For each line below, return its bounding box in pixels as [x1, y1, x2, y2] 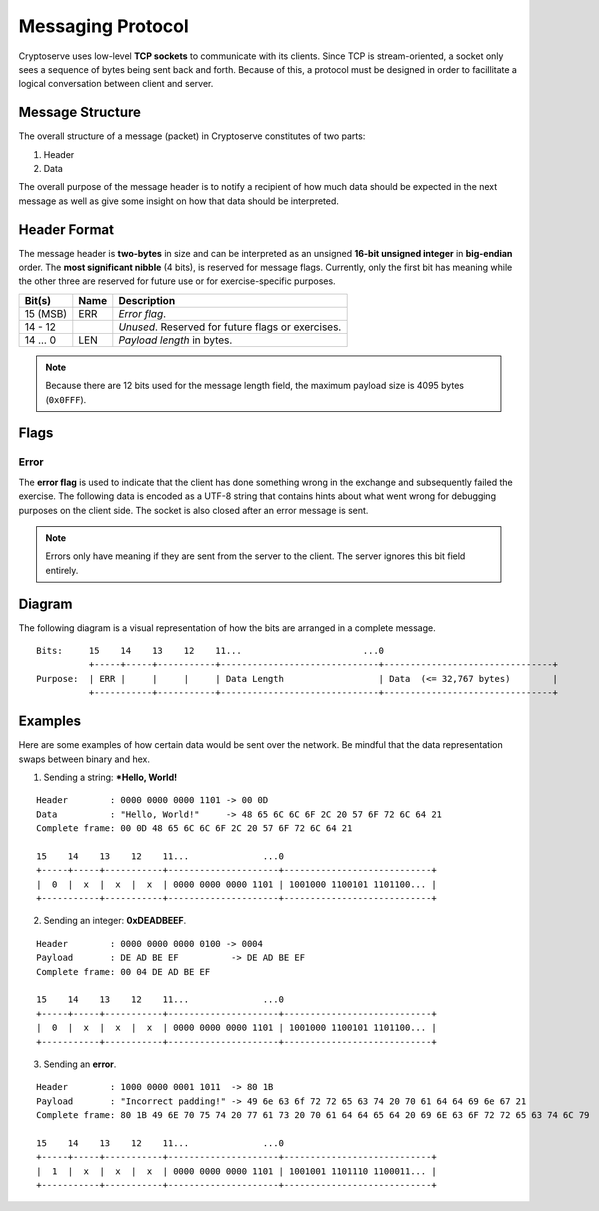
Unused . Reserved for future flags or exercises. [118, 320, 342, 334]
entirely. [45, 564, 79, 576]
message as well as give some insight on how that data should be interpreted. [18, 195, 340, 207]
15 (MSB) [24, 306, 68, 320]
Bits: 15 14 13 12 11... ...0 [36, 645, 385, 657]
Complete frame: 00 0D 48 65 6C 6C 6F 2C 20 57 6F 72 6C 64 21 [36, 823, 353, 834]
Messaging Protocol [18, 15, 189, 37]
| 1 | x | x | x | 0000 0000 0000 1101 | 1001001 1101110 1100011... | [36, 1165, 437, 1177]
